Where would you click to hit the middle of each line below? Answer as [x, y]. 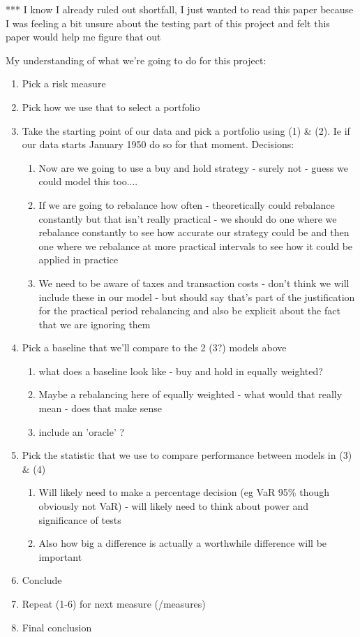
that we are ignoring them [95, 324]
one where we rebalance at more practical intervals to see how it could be [196, 246]
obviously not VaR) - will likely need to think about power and [174, 506]
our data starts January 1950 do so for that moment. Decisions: [158, 144]
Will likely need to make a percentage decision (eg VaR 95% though [184, 492]
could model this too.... [88, 181]
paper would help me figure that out [83, 37]
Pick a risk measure [64, 83]
